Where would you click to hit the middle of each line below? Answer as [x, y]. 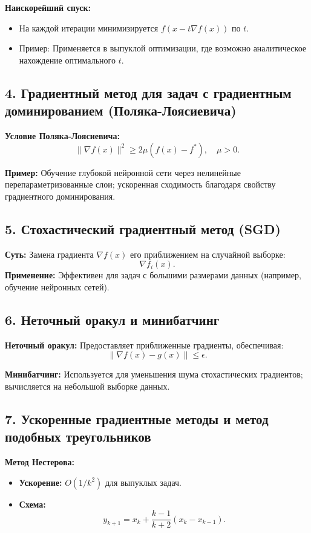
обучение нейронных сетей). [57, 286]
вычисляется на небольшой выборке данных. [87, 386]
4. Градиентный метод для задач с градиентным [148, 92]
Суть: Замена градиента [49, 254]
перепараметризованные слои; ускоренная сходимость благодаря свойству [140, 184]
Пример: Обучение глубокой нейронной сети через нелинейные [123, 172]
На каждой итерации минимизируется [89, 28]
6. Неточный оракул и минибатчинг [112, 319]
